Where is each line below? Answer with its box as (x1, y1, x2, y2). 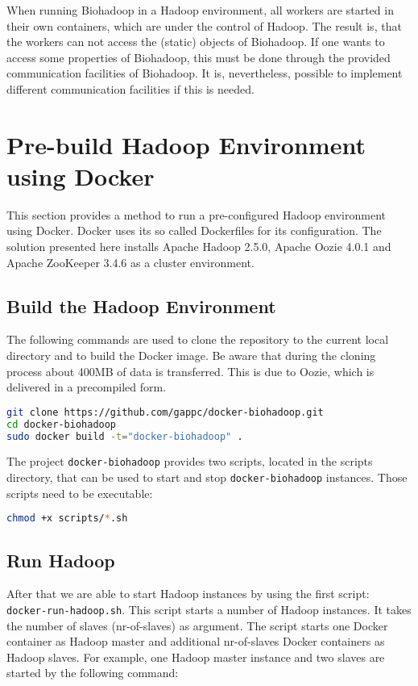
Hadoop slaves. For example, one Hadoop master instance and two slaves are (6, 648, 385, 665)
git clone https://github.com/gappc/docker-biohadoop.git (6, 406, 324, 418)
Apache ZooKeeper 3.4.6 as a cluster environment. (6, 253, 255, 270)
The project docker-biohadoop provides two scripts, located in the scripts (6, 453, 373, 470)
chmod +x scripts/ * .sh (6, 512, 128, 525)
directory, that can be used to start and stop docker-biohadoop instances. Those (6, 469, 408, 486)
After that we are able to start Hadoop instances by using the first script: (6, 585, 370, 602)
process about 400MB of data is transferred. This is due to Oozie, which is (6, 362, 375, 379)
